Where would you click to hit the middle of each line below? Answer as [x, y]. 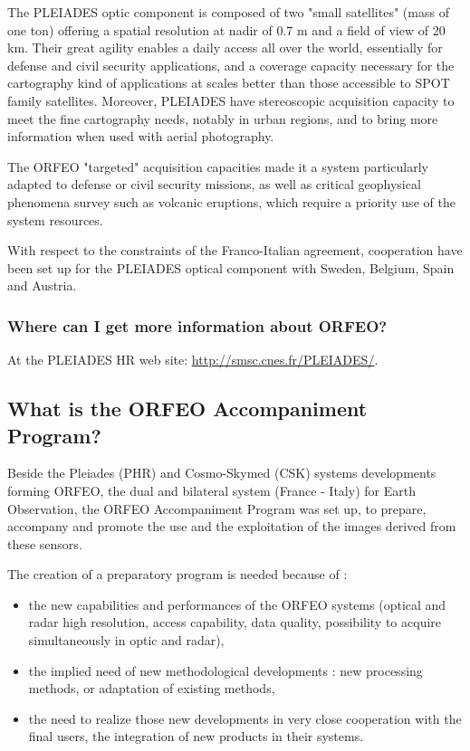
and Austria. [42, 285]
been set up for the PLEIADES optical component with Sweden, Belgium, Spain [231, 267]
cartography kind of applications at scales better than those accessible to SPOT [229, 83]
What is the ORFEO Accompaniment [187, 409]
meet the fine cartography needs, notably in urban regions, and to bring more [223, 118]
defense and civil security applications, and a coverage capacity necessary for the [231, 65]
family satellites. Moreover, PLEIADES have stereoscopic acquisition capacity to [231, 100]
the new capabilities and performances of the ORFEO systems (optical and [237, 604]
